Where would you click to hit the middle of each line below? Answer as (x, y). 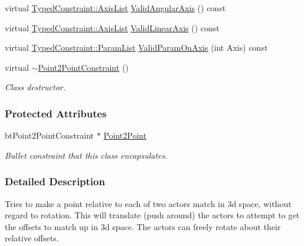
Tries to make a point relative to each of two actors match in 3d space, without (148, 203)
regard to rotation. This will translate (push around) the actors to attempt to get (152, 215)
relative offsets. (32, 238)
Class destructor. (35, 87)
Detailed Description (55, 181)
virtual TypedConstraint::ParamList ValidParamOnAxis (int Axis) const (136, 47)
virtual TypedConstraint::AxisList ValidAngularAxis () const (115, 8)
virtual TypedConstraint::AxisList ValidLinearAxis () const (112, 27)
